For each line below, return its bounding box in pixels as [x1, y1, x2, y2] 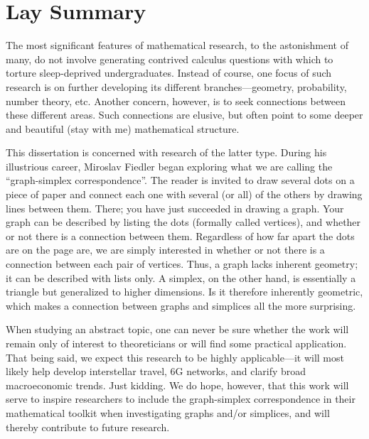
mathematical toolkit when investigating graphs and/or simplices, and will [6, 405, 330, 420]
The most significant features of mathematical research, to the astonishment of [6, 38, 348, 53]
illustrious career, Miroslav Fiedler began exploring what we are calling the [6, 158, 333, 173]
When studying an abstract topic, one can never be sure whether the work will [6, 322, 349, 337]
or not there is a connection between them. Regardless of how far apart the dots [6, 228, 355, 243]
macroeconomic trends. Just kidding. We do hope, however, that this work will [6, 377, 349, 392]
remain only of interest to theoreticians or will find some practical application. [6, 336, 347, 350]
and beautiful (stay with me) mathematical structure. [6, 121, 240, 136]
